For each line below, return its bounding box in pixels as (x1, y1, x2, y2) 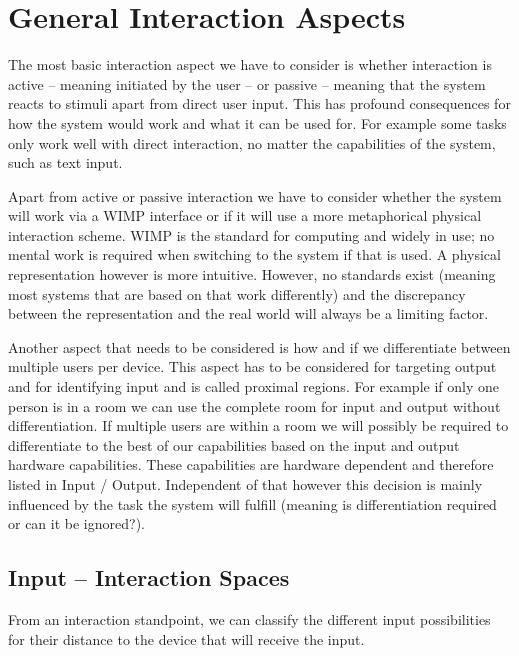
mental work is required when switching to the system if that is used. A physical (8, 244, 501, 265)
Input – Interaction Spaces (8, 562, 290, 593)
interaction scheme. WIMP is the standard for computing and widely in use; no (8, 224, 495, 245)
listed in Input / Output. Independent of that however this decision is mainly (8, 474, 483, 494)
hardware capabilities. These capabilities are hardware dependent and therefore (8, 454, 494, 475)
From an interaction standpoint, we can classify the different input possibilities (8, 608, 491, 629)
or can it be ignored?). (8, 513, 145, 534)
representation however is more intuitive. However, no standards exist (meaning (8, 264, 496, 285)
